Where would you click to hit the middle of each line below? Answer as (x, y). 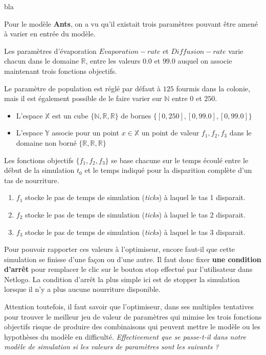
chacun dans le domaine (41, 61)
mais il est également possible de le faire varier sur (83, 98)
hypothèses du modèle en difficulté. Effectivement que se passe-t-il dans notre (125, 336)
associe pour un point (85, 133)
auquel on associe (205, 61)
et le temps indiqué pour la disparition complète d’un (168, 170)
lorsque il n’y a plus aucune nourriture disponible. (82, 289)
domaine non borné (46, 142)
